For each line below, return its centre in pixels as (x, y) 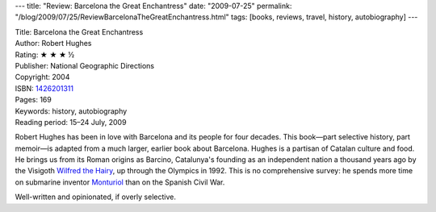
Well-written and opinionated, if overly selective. (96, 197)
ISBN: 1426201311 (44, 88)
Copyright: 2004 (42, 77)
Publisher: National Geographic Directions (85, 65)
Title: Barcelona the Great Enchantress (79, 31)
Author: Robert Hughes (53, 44)
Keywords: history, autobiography (71, 111)
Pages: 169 (33, 100)
